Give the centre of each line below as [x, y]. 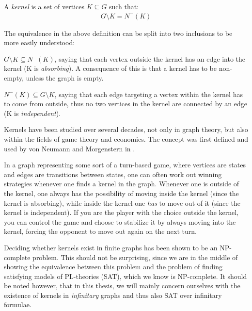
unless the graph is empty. [65, 78]
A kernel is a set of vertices [44, 6]
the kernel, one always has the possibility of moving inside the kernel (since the [121, 193]
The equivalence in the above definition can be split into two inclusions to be [118, 33]
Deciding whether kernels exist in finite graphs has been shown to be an [111, 247]
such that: [124, 6]
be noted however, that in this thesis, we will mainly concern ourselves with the [122, 286]
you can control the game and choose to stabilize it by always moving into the [120, 221]
